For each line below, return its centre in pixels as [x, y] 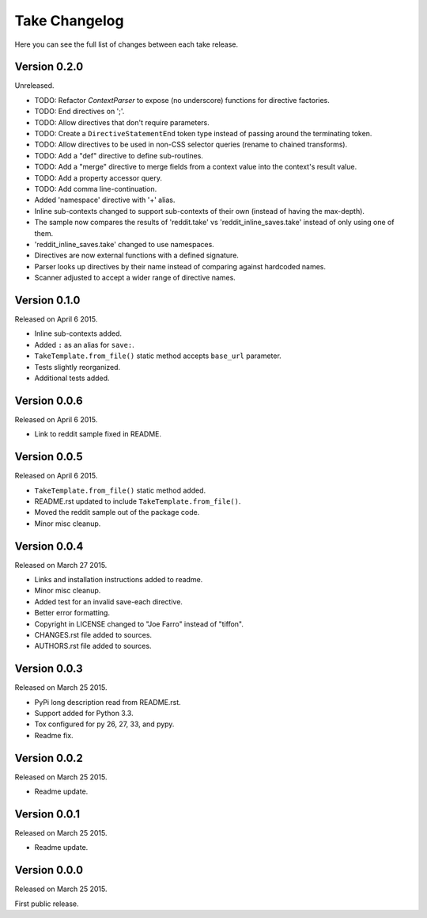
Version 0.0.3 [49, 669]
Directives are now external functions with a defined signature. [136, 255]
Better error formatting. [72, 613]
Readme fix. [54, 735]
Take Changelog [69, 21]
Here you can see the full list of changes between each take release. [127, 44]
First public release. [47, 904]
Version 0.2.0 [49, 67]
